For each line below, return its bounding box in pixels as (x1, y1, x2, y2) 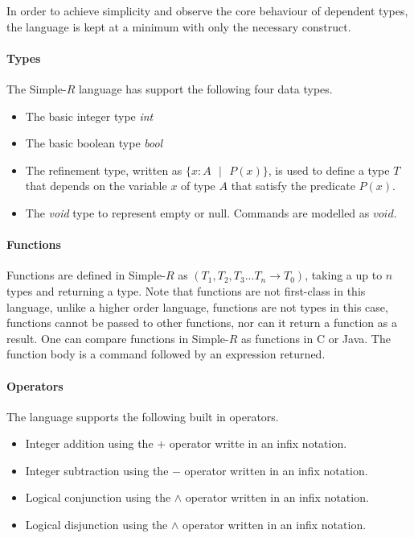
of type (181, 177, 215, 194)
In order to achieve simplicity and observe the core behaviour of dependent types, (6, 2, 408, 19)
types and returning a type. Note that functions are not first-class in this (6, 282, 366, 299)
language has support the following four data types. (78, 80, 333, 97)
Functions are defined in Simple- (6, 267, 166, 283)
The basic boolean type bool (25, 134, 163, 151)
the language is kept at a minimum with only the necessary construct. (6, 18, 351, 35)
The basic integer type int (25, 107, 154, 124)
